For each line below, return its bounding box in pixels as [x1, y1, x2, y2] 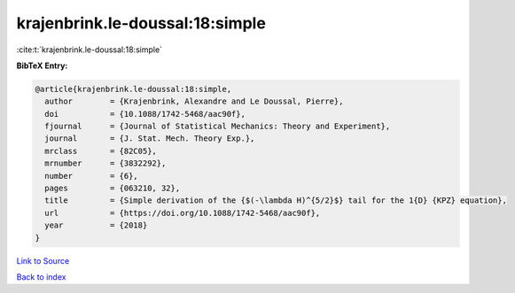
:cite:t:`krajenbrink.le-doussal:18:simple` [16, 44, 163, 55]
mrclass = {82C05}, [44, 146, 157, 156]
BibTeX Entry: [16, 60, 68, 71]
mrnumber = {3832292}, [44, 158, 167, 168]
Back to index [16, 271, 66, 282]
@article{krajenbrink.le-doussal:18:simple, [35, 84, 232, 94]
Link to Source [16, 255, 70, 266]
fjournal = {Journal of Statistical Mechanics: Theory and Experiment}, [44, 121, 391, 132]
